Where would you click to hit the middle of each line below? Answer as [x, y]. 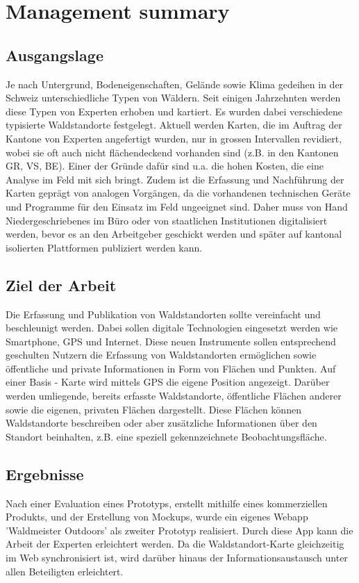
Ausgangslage [55, 55]
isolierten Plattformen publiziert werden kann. [104, 247]
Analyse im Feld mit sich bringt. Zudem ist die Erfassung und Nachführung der [175, 179]
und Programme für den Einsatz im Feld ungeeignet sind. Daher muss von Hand [177, 206]
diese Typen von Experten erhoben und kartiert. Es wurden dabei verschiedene [174, 111]
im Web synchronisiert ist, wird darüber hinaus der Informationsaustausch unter [177, 558]
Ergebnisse [45, 474]
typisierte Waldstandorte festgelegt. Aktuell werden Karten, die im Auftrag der [174, 125]
